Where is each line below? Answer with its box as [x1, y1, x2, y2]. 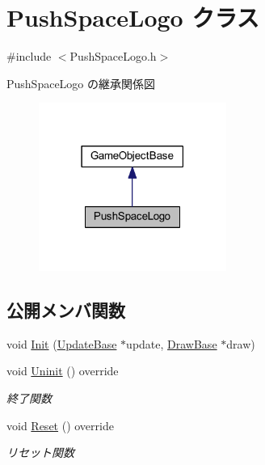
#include [6, 48, 52, 65]
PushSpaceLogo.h [69, 48, 157, 65]
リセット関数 [6, 444, 74, 461]
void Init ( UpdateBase [6, 335, 117, 352]
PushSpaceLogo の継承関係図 [6, 74, 156, 91]
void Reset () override [6, 416, 114, 433]
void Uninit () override [6, 362, 119, 379]
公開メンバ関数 [6, 298, 125, 322]
